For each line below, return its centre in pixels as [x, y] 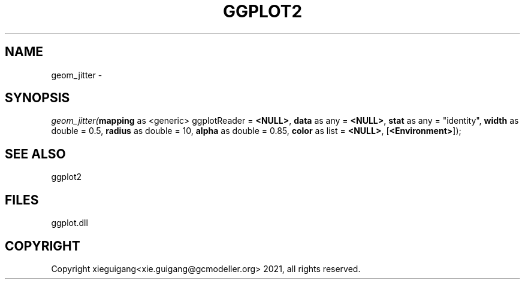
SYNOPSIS [37, 98]
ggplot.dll [70, 223]
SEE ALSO [35, 154]
